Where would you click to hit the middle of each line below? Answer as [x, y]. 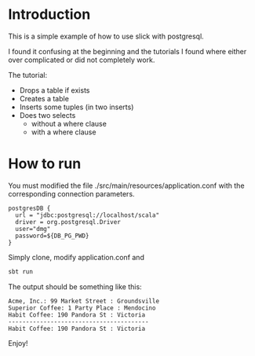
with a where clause [64, 132]
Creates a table [44, 98]
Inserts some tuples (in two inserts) [76, 107]
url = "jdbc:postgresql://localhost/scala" [87, 215]
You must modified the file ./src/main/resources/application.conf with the [126, 185]
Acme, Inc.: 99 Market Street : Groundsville [84, 301]
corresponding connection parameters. [71, 193]
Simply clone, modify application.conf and [76, 257]
